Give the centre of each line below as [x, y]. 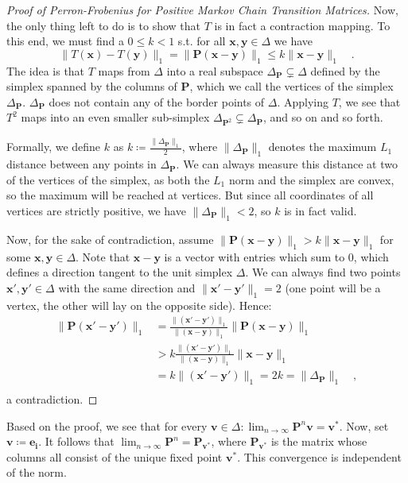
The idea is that [46, 70]
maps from [124, 70]
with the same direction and [127, 287]
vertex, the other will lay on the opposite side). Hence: [139, 305]
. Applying [303, 101]
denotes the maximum [323, 147]
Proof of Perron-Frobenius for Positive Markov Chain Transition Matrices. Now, [202, 10]
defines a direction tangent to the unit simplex [120, 272]
